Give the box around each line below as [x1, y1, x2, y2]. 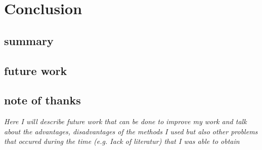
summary [4, 32, 54, 48]
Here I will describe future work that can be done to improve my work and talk [4, 116, 247, 127]
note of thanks [4, 92, 81, 108]
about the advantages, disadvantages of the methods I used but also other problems [4, 126, 258, 136]
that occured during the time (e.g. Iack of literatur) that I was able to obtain [4, 136, 240, 146]
